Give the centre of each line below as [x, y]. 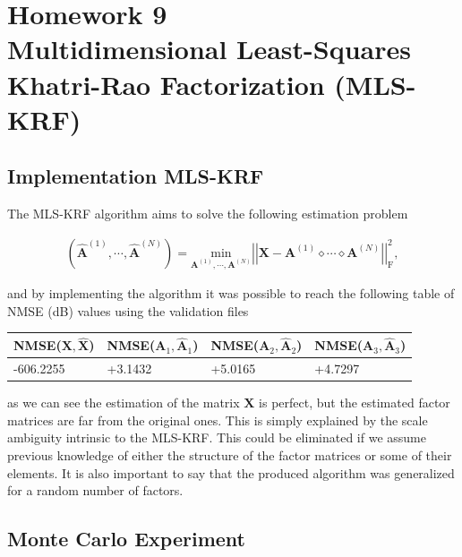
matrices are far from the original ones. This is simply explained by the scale [218, 420]
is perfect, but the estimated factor [355, 403]
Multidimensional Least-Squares [209, 49]
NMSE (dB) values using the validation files [128, 310]
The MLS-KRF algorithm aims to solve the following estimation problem [208, 214]
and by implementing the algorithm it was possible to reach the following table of [231, 293]
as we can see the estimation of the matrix [124, 403]
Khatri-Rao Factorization [166, 84]
